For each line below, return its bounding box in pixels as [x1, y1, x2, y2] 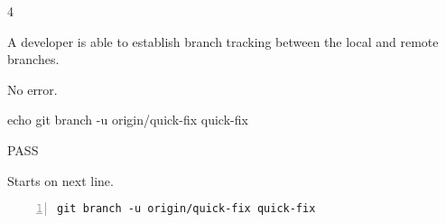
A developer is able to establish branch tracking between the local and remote [7, 32, 439, 51]
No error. [7, 79, 58, 98]
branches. [7, 50, 60, 69]
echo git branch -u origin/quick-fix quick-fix [7, 110, 248, 129]
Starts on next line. [7, 171, 114, 190]
